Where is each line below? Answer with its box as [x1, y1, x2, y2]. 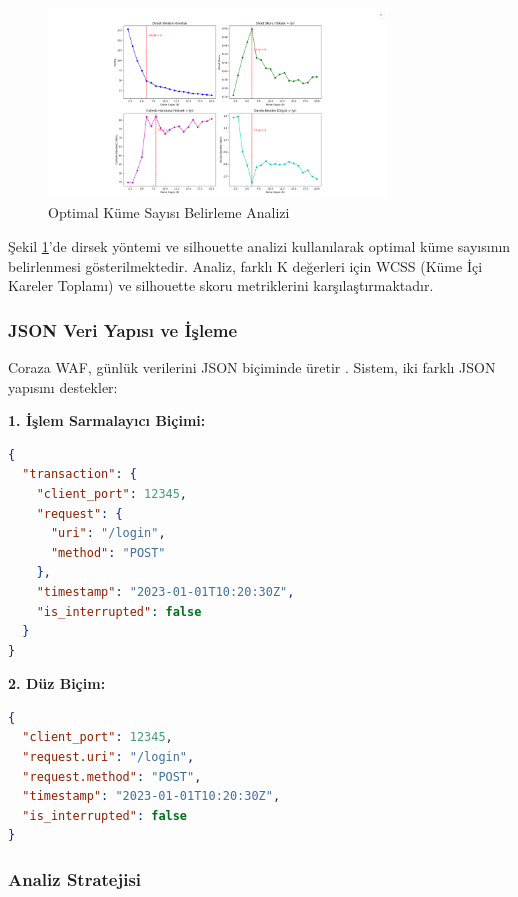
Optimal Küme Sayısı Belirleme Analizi [48, 202, 290, 223]
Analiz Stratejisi [8, 866, 142, 891]
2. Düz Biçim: [8, 673, 106, 694]
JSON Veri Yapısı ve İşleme [8, 317, 238, 342]
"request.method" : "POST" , [22, 769, 202, 784]
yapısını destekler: [8, 376, 118, 397]
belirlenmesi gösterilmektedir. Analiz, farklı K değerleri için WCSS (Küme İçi [8, 255, 483, 276]
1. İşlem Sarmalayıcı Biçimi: [8, 410, 206, 431]
